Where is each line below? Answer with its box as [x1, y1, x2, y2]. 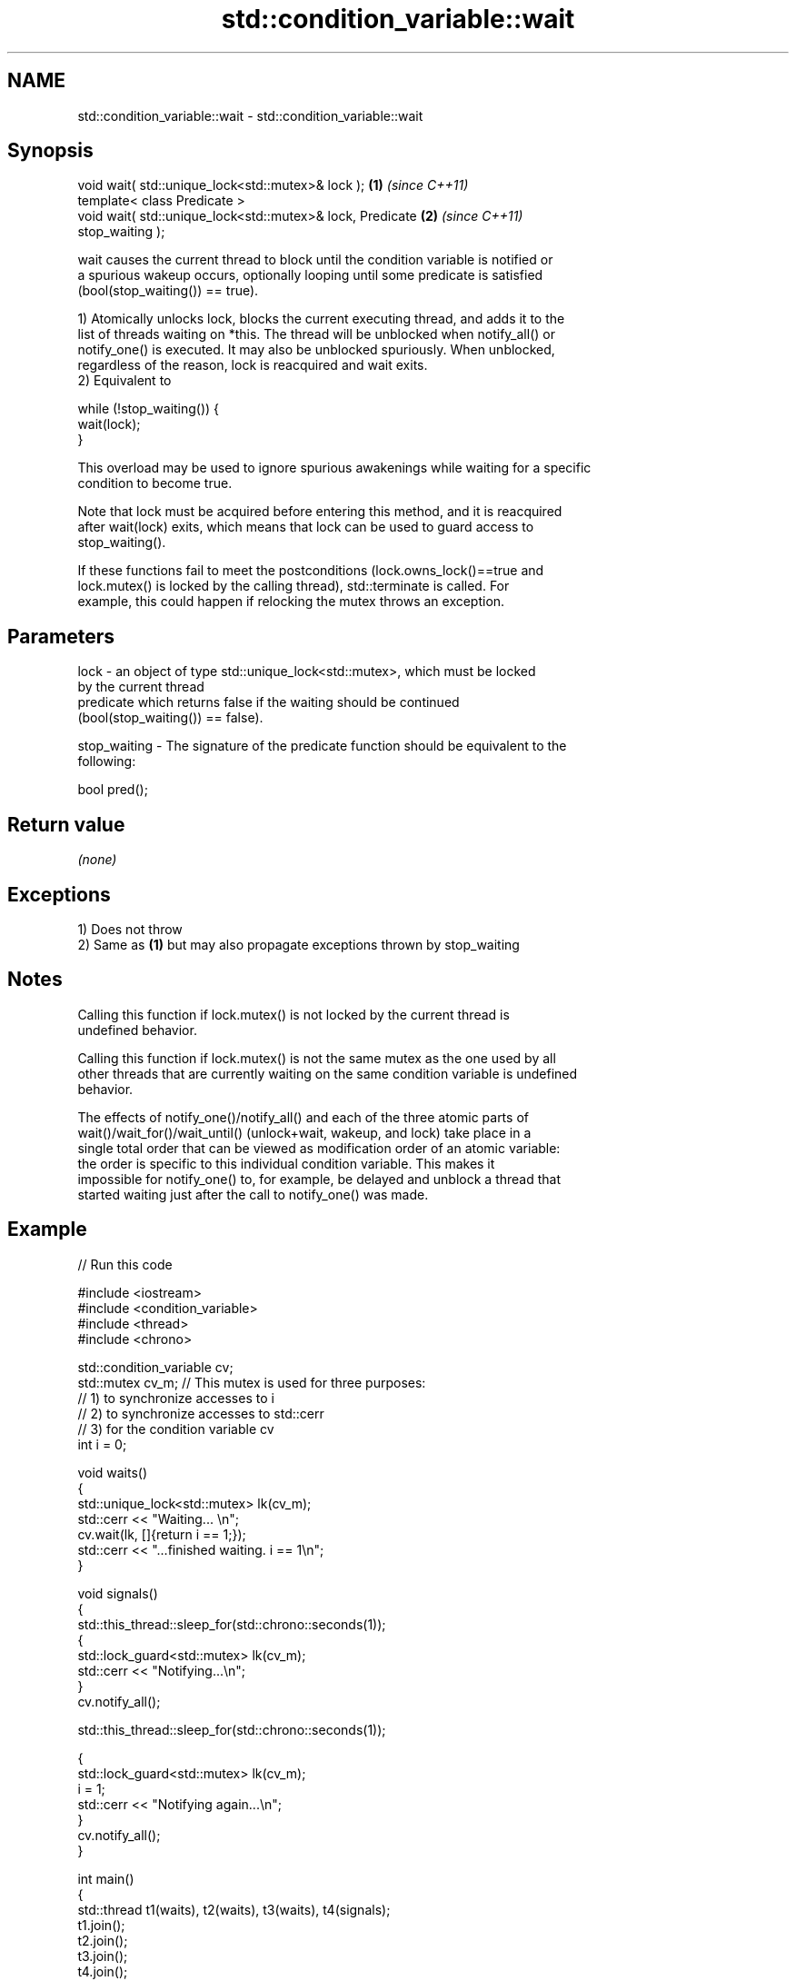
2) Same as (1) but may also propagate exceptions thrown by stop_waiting [77, 936, 520, 952]
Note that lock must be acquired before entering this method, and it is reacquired [77, 503, 562, 520]
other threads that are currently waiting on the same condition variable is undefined [77, 1065, 578, 1081]
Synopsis [7, 139, 94, 163]
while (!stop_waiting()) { [77, 401, 220, 417]
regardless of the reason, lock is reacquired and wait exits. [77, 357, 428, 373]
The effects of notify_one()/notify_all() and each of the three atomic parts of [77, 1109, 529, 1125]
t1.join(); [77, 1916, 125, 1933]
